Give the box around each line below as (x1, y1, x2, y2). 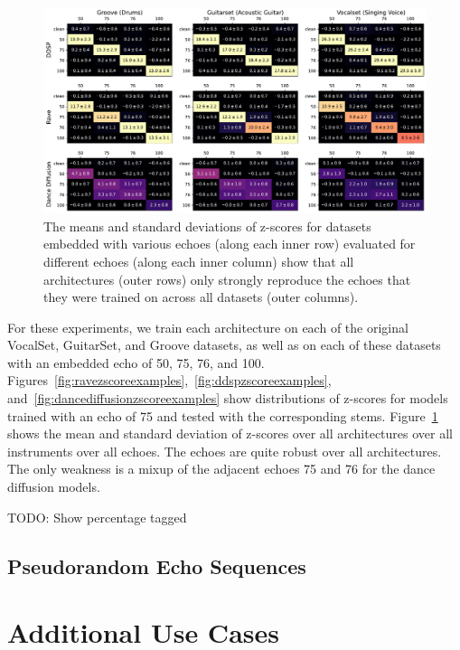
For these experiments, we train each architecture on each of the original (7, 317, 408, 336)
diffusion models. (7, 477, 100, 496)
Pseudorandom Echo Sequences (7, 551, 306, 579)
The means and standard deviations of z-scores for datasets (43, 216, 371, 235)
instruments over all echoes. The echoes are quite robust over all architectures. (7, 441, 442, 460)
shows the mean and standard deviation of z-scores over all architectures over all (7, 424, 453, 443)
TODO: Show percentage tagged (7, 507, 187, 526)
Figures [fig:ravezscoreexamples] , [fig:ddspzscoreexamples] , (7, 371, 332, 390)
